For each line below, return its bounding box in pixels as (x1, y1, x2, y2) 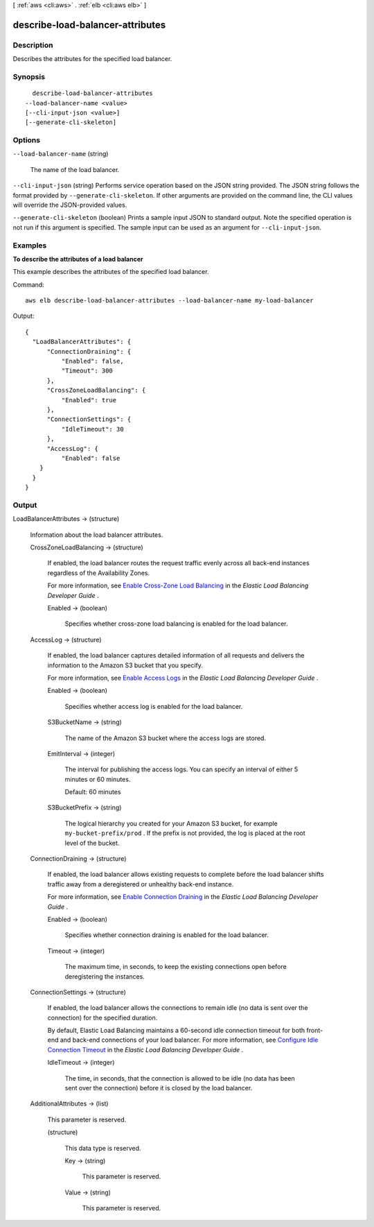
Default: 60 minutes (64, 788, 121, 796)
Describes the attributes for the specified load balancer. (12, 55, 172, 63)
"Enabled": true (61, 396, 117, 404)
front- (306, 1027, 323, 1035)
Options (12, 135, 41, 145)
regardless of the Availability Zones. (47, 569, 150, 577)
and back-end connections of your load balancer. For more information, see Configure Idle (60, 1036, 319, 1044)
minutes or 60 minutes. (64, 775, 131, 783)
